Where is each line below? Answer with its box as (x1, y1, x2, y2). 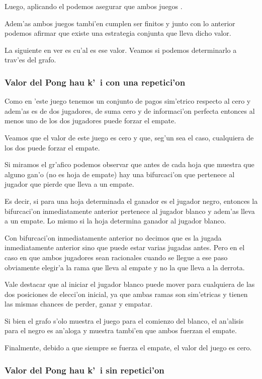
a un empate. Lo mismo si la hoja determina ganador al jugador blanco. (5, 215, 226, 226)
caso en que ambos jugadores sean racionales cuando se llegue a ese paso (5, 252, 228, 262)
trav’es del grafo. (5, 54, 56, 65)
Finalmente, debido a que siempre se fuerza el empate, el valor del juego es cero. (5, 342, 252, 353)
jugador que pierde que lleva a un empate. (5, 179, 134, 189)
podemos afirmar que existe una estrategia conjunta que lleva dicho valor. (5, 28, 231, 38)
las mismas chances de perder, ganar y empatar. (5, 298, 153, 309)
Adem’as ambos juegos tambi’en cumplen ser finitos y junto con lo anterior (5, 18, 235, 28)
